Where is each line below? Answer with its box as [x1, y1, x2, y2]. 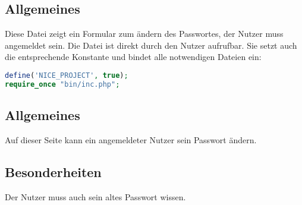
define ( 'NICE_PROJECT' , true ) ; [5, 71, 128, 80]
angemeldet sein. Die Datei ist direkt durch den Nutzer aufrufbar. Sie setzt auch [5, 39, 297, 51]
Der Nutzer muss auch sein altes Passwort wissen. [5, 190, 186, 203]
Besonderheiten [5, 162, 102, 181]
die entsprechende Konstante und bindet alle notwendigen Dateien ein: [5, 51, 262, 63]
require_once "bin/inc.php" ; [5, 80, 120, 89]
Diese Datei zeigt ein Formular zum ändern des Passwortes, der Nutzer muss [5, 27, 284, 40]
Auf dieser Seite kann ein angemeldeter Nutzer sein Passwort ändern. [5, 133, 257, 146]
